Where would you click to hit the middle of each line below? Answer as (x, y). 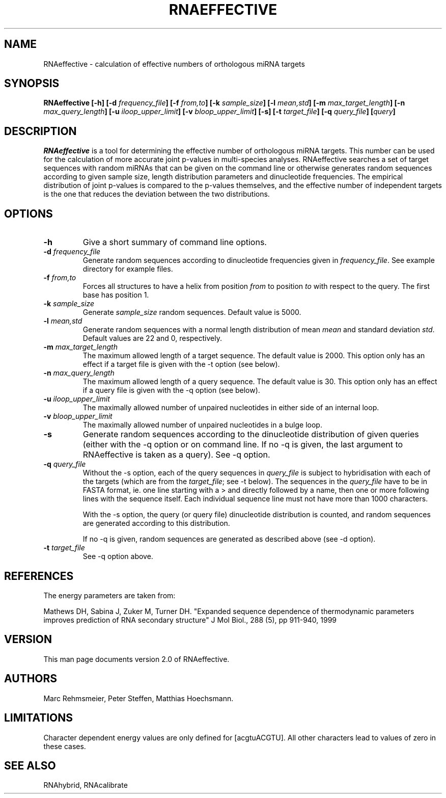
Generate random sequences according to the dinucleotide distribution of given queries (251, 434)
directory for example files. (128, 269)
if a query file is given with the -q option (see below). (171, 390)
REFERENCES (39, 576)
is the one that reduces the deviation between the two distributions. (157, 194)
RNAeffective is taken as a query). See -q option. (176, 455)
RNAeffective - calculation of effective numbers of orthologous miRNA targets (174, 64)
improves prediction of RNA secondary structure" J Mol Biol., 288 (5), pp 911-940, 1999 (190, 620)
